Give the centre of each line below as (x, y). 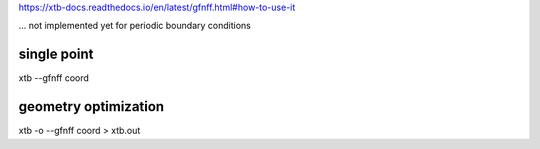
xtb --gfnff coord (54, 78)
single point (56, 54)
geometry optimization (91, 106)
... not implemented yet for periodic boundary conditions (135, 26)
